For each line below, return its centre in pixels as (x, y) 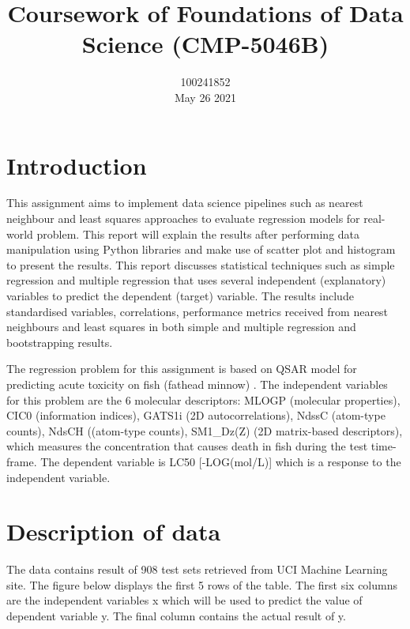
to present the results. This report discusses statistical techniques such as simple (201, 264)
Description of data (114, 531)
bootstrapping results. (60, 342)
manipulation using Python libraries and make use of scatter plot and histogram (201, 249)
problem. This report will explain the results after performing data (198, 234)
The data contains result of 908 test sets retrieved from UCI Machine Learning (197, 569)
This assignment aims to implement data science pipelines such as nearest (185, 203)
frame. (22, 461)
